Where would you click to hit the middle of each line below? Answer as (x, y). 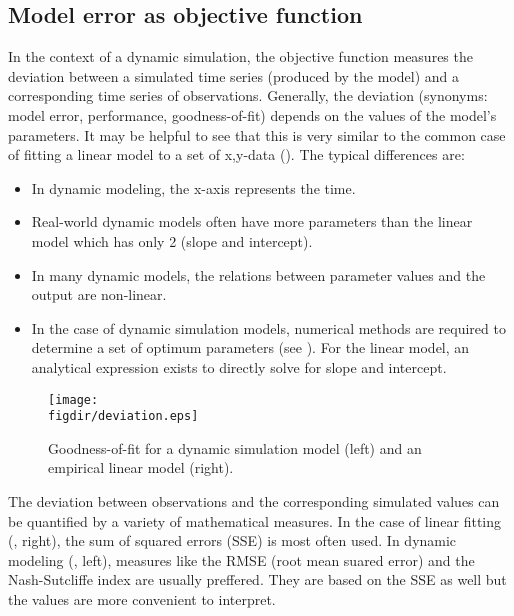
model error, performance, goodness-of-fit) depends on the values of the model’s (252, 114)
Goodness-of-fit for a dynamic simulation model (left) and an (235, 447)
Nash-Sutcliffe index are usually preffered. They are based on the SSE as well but (257, 579)
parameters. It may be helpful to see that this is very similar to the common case (257, 134)
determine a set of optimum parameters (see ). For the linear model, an (250, 347)
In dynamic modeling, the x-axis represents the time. (193, 187)
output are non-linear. (99, 294)
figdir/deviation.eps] (123, 416)
